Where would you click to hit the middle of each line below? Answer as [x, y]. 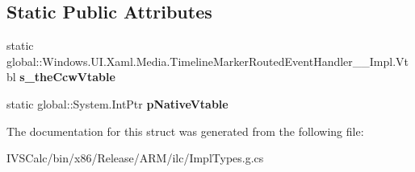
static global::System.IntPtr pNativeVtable [117, 103]
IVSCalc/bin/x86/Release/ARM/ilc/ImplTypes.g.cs [135, 158]
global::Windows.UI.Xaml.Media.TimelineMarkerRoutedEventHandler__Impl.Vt [208, 61]
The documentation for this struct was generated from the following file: [185, 131]
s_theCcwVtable [67, 77]
